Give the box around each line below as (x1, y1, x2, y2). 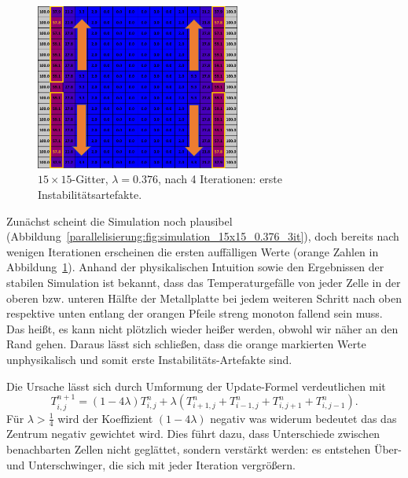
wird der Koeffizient (57, 410, 153, 426)
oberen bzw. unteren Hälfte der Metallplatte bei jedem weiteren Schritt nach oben (6, 289, 402, 306)
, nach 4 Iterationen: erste (158, 171, 283, 187)
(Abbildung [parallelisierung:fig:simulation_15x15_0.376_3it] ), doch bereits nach (6, 228, 399, 245)
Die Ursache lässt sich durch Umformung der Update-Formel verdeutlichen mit (6, 377, 386, 394)
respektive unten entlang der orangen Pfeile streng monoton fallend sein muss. (6, 305, 383, 322)
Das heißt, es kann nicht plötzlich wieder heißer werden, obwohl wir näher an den (6, 320, 399, 336)
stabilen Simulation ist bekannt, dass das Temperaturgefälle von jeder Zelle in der (6, 274, 401, 290)
